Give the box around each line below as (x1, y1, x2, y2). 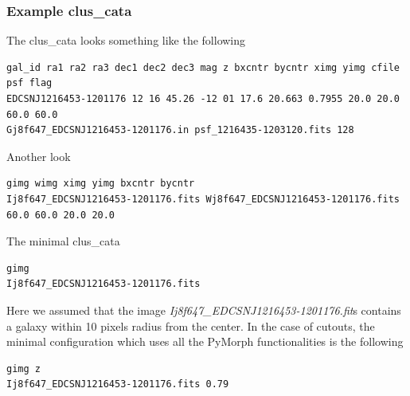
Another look (6, 147, 71, 164)
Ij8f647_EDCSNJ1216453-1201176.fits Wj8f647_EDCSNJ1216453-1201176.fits (6, 193, 400, 205)
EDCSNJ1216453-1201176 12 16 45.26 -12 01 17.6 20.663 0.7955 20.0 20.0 (6, 93, 400, 104)
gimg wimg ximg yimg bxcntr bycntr (6, 178, 195, 190)
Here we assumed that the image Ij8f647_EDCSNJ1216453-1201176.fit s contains (6, 301, 401, 318)
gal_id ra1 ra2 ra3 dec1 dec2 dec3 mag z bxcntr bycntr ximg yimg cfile (6, 61, 400, 73)
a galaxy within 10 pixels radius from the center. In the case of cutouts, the (6, 317, 375, 334)
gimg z (6, 363, 41, 374)
